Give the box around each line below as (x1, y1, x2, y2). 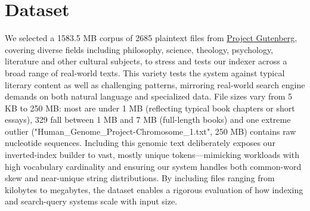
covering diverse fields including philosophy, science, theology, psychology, (5, 43, 274, 55)
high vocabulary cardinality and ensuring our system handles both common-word (5, 160, 302, 172)
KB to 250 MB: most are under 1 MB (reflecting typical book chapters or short (5, 101, 295, 114)
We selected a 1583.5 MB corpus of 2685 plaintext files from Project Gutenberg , (5, 32, 297, 44)
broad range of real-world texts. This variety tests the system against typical (5, 66, 285, 79)
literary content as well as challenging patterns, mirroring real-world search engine (5, 78, 305, 91)
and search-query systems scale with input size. (5, 195, 178, 207)
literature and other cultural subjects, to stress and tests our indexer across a (5, 55, 287, 67)
